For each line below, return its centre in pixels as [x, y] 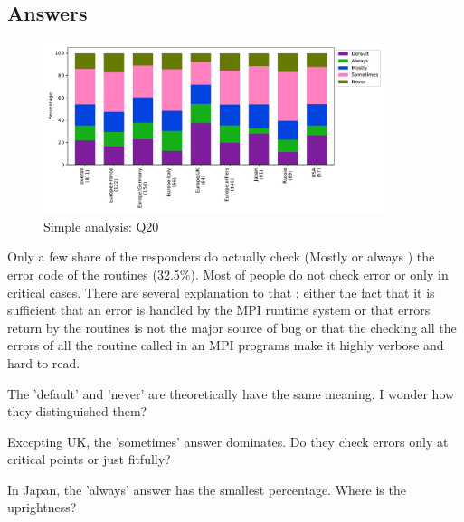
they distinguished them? [77, 411]
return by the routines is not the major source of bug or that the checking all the [232, 327]
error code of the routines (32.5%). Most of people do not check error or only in [228, 274]
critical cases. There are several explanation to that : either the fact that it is [221, 292]
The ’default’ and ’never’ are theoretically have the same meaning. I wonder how [231, 393]
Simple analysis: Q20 [101, 226]
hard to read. [44, 362]
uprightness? [42, 507]
